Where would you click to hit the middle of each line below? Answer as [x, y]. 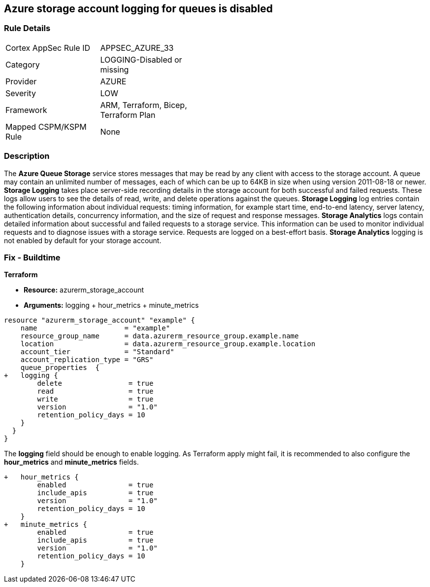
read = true [95, 391]
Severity [21, 93]
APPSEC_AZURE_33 [137, 48]
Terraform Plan [128, 115]
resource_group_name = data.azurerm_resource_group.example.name [160, 336]
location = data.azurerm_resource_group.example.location [168, 344]
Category [23, 64]
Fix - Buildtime [32, 257]
